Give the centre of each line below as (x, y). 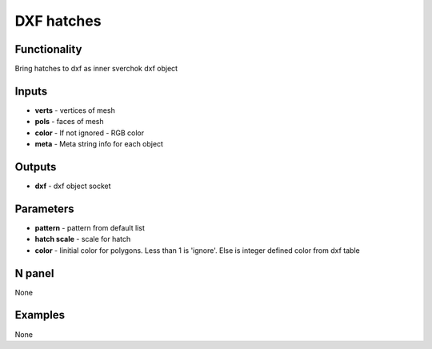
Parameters (44, 209)
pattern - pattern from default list (90, 227)
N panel (34, 273)
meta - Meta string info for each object (99, 144)
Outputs (36, 167)
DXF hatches (58, 21)
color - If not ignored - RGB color (90, 133)
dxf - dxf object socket (73, 186)
